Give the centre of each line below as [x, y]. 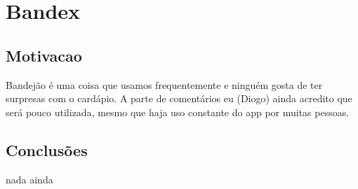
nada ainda [29, 179]
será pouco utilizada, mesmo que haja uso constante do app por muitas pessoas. [178, 112]
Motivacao [44, 55]
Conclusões [47, 149]
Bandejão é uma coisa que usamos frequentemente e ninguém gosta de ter [164, 84]
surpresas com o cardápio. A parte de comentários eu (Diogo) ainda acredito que [179, 98]
